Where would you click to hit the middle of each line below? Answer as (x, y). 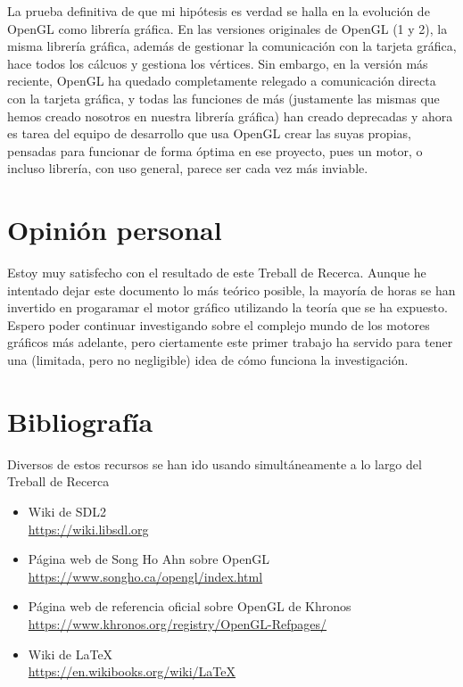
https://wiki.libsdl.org (88, 529)
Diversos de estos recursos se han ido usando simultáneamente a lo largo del (215, 464)
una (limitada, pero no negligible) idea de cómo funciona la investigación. (208, 360)
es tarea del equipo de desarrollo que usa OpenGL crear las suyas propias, (209, 133)
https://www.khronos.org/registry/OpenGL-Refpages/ (178, 623)
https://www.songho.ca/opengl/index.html (145, 576)
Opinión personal (115, 230)
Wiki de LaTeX (70, 654)
